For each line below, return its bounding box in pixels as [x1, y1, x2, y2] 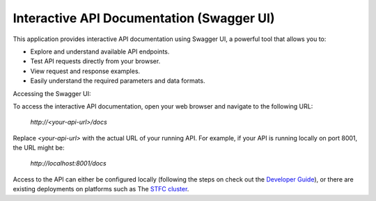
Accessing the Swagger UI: [13, 89, 91, 97]
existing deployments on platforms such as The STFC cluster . [13, 185, 189, 193]
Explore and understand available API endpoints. [30, 47, 170, 56]
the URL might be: [13, 143, 65, 152]
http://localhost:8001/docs [30, 159, 107, 168]
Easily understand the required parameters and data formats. [30, 77, 205, 85]
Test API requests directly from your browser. [30, 57, 161, 65]
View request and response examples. [30, 67, 141, 75]
